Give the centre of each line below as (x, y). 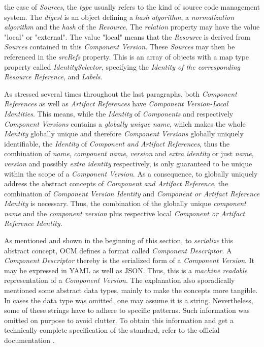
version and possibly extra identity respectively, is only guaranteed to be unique (128, 163)
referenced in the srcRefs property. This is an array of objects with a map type (127, 56)
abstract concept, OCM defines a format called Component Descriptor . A (118, 250)
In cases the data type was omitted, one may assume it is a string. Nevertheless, (129, 300)
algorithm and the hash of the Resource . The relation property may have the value (132, 27)
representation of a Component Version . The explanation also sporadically (120, 280)
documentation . (29, 340)
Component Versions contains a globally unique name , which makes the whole (125, 123)
